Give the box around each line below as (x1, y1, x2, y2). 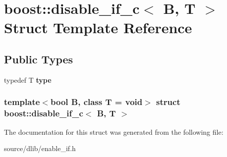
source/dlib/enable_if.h (4, 143, 76, 154)
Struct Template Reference (4, 17, 192, 38)
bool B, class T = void (50, 96, 143, 108)
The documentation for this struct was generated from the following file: (4, 126, 224, 137)
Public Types (4, 51, 73, 66)
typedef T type (4, 74, 52, 85)
